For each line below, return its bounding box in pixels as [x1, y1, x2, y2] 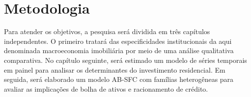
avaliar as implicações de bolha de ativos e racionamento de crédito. [4, 83, 208, 94]
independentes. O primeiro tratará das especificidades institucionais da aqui [4, 36, 232, 46]
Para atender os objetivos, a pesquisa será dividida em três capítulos [4, 26, 210, 37]
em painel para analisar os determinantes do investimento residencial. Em [4, 64, 225, 75]
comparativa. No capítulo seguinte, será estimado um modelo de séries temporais [4, 55, 247, 65]
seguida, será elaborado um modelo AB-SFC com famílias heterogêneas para [4, 74, 234, 84]
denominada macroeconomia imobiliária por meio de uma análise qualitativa [4, 45, 234, 56]
